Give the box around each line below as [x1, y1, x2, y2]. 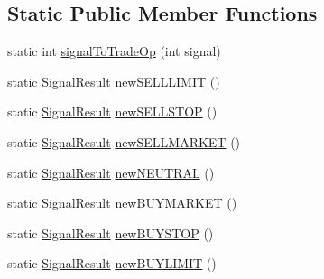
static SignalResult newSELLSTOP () [7, 102, 218, 121]
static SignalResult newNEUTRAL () [7, 163, 215, 181]
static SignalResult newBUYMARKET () [7, 193, 237, 212]
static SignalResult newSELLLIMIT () [7, 71, 220, 90]
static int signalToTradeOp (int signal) [7, 42, 221, 60]
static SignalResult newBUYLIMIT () [7, 254, 217, 273]
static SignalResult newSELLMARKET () [7, 132, 241, 151]
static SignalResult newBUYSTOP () [7, 223, 214, 242]
